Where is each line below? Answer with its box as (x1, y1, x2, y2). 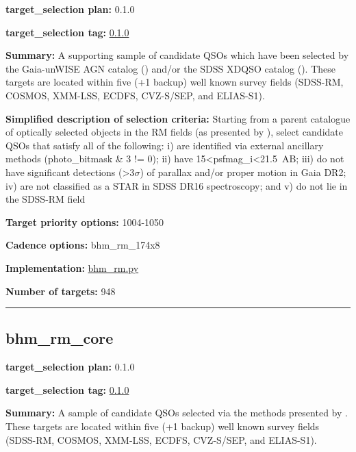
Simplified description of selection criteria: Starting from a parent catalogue (5, 111, 351, 125)
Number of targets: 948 (5, 284, 116, 298)
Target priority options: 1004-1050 (5, 214, 164, 229)
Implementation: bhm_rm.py (5, 260, 139, 275)
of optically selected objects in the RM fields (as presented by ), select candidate (5, 125, 343, 139)
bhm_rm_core (5, 327, 114, 349)
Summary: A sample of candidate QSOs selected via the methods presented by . (5, 405, 348, 420)
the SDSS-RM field (5, 192, 86, 206)
